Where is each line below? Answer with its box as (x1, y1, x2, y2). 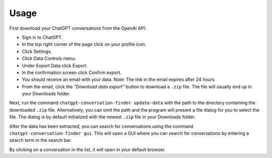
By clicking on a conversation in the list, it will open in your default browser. (9, 146, 166, 152)
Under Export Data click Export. (22, 62, 88, 68)
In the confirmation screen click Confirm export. (22, 69, 122, 75)
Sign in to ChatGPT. (22, 34, 63, 40)
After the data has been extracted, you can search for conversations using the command (9, 123, 193, 129)
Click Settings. (22, 48, 52, 54)
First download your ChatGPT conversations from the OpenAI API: (9, 25, 147, 31)
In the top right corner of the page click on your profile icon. (22, 41, 147, 47)
